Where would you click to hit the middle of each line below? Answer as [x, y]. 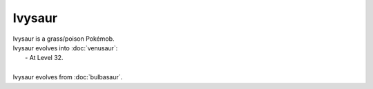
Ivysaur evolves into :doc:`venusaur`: [65, 48]
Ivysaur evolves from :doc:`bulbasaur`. [68, 77]
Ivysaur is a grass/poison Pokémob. [64, 39]
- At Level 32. [44, 58]
